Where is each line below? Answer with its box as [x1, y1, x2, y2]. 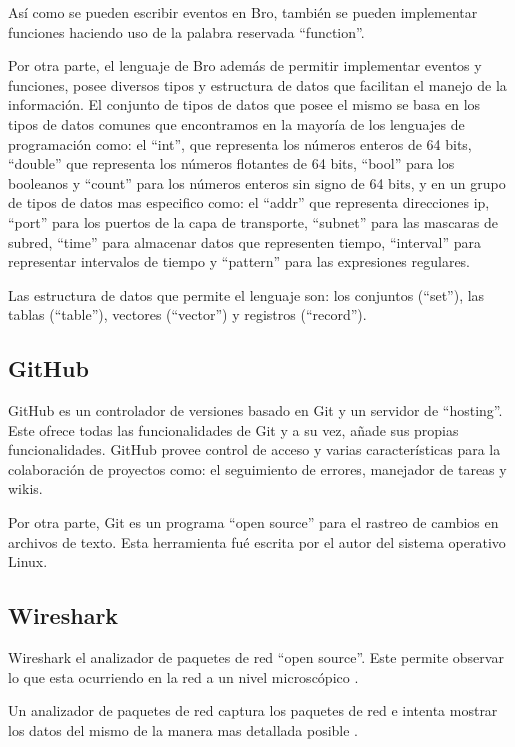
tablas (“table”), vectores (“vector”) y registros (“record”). [8, 304, 367, 325]
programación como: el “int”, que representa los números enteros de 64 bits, [8, 133, 472, 154]
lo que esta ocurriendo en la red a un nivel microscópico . [8, 666, 359, 687]
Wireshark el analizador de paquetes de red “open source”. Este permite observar [8, 647, 504, 668]
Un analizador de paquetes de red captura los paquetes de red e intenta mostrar [8, 700, 498, 721]
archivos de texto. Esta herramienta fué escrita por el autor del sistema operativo [8, 531, 506, 552]
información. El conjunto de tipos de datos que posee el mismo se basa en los [8, 94, 481, 115]
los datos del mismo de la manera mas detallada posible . [8, 719, 359, 740]
